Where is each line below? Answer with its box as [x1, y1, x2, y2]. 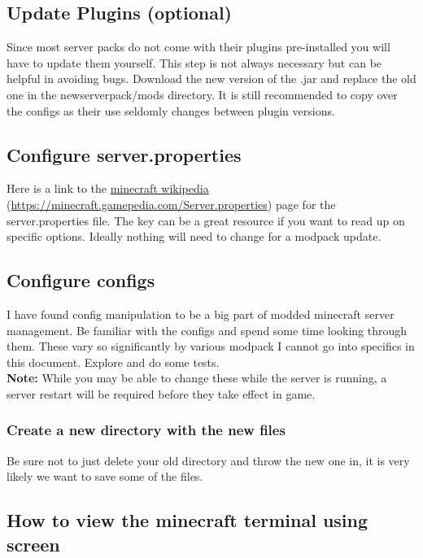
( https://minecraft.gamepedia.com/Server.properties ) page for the [7, 195, 336, 212]
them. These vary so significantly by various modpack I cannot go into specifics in [7, 338, 415, 355]
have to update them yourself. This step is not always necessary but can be [7, 54, 382, 71]
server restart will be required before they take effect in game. [7, 385, 316, 402]
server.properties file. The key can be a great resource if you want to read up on [7, 211, 405, 229]
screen [7, 531, 60, 556]
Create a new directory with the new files [7, 420, 286, 440]
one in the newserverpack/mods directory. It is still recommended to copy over [7, 85, 398, 102]
